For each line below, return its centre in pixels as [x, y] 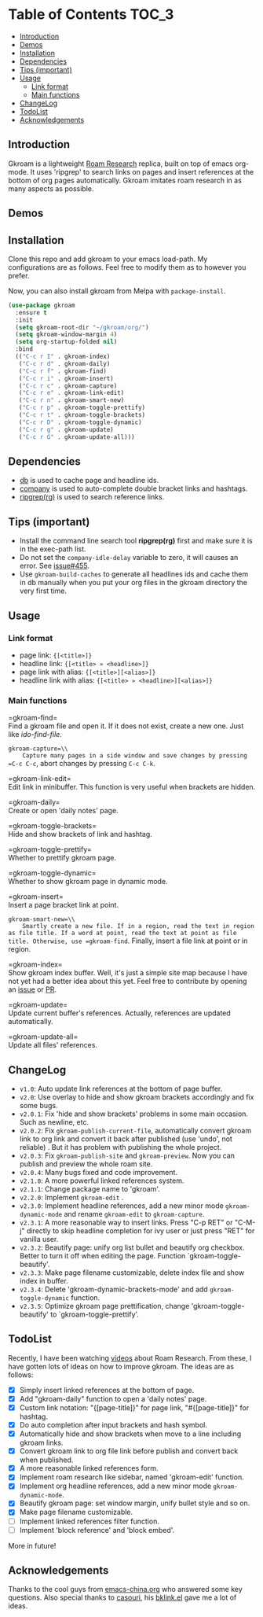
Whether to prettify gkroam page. [62, 858]
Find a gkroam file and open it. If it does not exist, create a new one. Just [126, 726]
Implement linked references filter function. [89, 1521]
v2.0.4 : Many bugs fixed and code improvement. [99, 1172]
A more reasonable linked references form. [89, 1468]
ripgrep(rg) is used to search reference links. [92, 497]
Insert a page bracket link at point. [64, 905]
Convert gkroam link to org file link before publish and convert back [129, 1451]
